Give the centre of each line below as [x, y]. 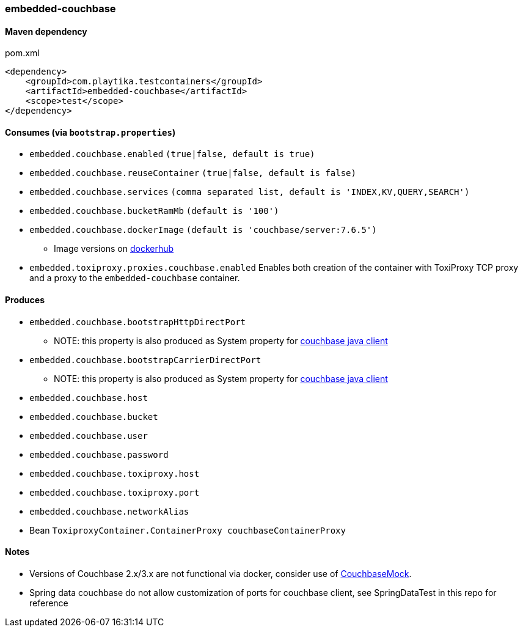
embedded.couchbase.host [89, 398]
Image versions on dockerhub [114, 249]
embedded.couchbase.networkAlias [109, 511]
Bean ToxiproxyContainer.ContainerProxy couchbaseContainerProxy [188, 530]
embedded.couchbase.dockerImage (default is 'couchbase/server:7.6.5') [203, 230]
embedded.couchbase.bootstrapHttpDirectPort [138, 322]
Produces [25, 300]
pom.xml [22, 53]
